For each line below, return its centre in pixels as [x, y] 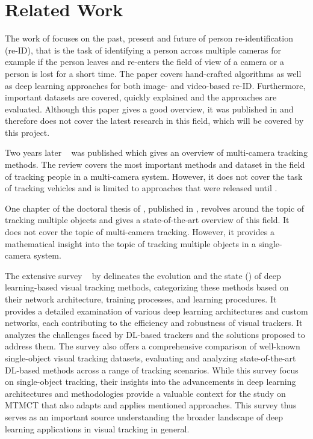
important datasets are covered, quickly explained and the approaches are [141, 97]
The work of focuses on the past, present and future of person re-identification [149, 38]
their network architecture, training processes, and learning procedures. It [141, 299]
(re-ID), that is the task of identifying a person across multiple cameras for [143, 50]
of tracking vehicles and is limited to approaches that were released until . [141, 188]
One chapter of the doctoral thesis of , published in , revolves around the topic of [155, 208]
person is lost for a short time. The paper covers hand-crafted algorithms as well [153, 73]
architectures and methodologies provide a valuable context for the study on [145, 393]
